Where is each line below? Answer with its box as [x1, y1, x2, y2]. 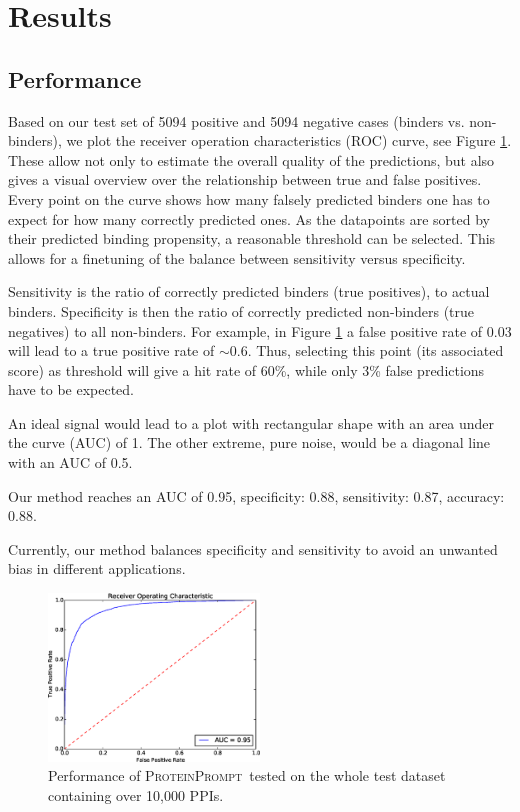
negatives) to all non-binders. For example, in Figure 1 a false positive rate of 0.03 [8, 320, 512, 341]
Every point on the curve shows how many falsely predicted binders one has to [8, 188, 490, 209]
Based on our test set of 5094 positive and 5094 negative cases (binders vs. [8, 110, 465, 131]
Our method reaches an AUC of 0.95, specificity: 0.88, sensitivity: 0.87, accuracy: [8, 485, 505, 506]
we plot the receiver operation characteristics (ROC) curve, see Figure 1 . [66, 130, 512, 151]
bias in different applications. [8, 558, 186, 579]
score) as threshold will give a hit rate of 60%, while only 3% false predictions [8, 359, 485, 380]
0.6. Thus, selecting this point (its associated [229, 340, 504, 361]
